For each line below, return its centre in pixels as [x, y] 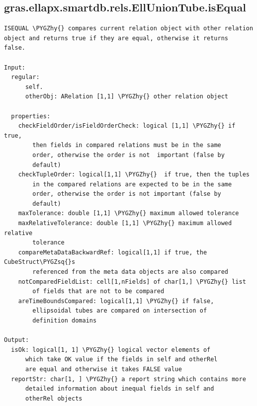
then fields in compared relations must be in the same [127, 145]
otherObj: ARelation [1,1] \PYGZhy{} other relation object [127, 97]
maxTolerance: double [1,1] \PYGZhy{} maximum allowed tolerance [128, 213]
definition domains [65, 321]
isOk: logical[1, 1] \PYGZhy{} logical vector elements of [111, 350]
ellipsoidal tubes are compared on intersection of [120, 311]
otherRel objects [54, 398]
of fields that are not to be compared [98, 291]
